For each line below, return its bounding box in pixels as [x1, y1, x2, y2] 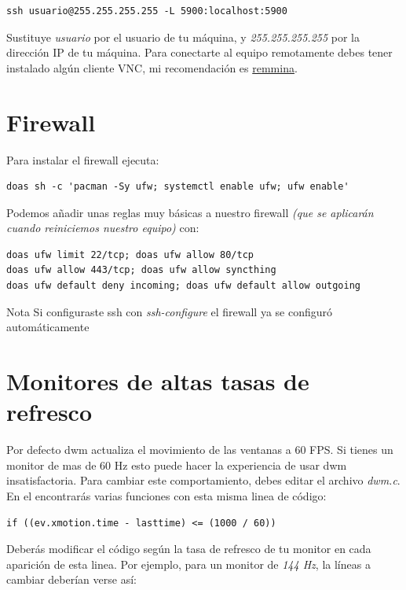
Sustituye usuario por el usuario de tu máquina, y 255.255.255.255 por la [6, 28, 360, 45]
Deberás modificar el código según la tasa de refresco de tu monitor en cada [6, 540, 371, 557]
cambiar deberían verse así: [6, 571, 137, 588]
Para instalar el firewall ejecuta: [6, 151, 159, 168]
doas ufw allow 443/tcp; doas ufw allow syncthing [6, 264, 276, 276]
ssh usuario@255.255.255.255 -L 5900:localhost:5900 [6, 6, 287, 17]
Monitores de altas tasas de [6, 365, 309, 397]
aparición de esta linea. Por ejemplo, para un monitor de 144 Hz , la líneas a [6, 555, 371, 572]
